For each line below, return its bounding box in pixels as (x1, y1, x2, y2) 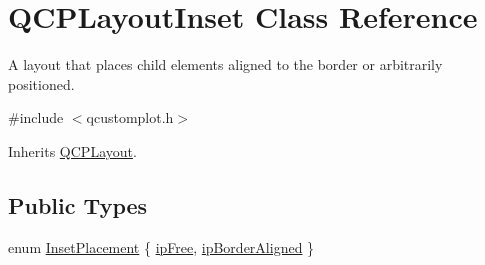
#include (8, 107, 64, 128)
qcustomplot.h (86, 107, 174, 128)
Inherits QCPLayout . (8, 140, 137, 161)
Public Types (8, 189, 148, 220)
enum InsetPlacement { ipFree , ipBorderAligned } (8, 236, 315, 257)
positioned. (8, 73, 75, 94)
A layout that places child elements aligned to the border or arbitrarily (8, 54, 443, 75)
